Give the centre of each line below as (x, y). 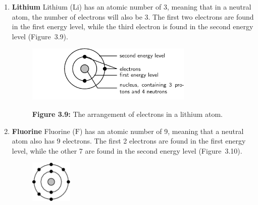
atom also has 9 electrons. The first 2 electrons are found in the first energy (129, 141)
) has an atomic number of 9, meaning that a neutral (162, 131)
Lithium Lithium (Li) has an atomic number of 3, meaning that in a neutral (132, 7)
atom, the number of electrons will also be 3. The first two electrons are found (133, 16)
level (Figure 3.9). (40, 36)
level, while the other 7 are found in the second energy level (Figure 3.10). (127, 150)
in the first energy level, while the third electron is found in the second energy (133, 26)
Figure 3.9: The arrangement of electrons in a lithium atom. (127, 114)
